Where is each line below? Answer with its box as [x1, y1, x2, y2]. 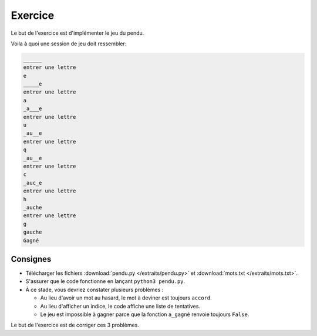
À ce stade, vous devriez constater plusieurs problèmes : [25, 286, 164, 293]
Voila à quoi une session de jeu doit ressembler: [11, 40, 127, 47]
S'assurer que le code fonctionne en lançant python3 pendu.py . [25, 278, 186, 285]
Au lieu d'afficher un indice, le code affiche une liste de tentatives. [40, 302, 201, 310]
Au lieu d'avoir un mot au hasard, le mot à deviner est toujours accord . [40, 294, 213, 301]
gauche [23, 229, 42, 235]
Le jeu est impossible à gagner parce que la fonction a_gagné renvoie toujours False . [40, 311, 249, 318]
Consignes [11, 254, 52, 264]
